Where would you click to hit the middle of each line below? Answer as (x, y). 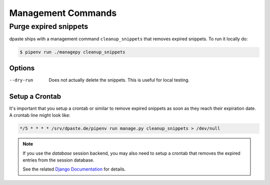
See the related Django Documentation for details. (74, 169)
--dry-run (21, 80)
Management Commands (63, 13)
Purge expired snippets (49, 26)
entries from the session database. (58, 160)
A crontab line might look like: (40, 115)
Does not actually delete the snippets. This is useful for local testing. (119, 80)
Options (22, 68)
